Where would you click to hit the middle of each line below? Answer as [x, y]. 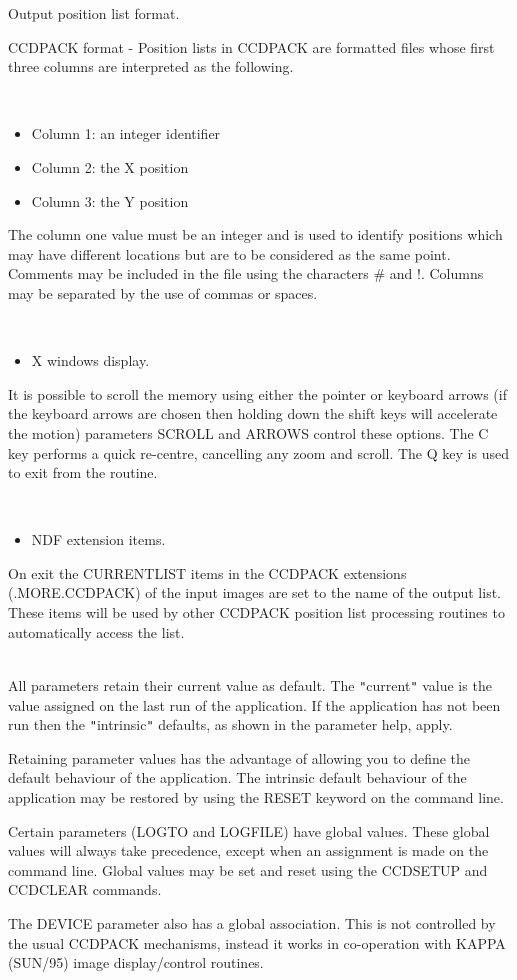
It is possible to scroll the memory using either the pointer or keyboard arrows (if [257, 393]
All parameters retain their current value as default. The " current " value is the [250, 684]
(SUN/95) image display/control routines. [136, 962]
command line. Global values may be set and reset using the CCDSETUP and [248, 869]
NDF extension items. [98, 539]
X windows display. [90, 360]
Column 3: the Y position [110, 200]
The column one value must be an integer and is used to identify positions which [255, 234]
